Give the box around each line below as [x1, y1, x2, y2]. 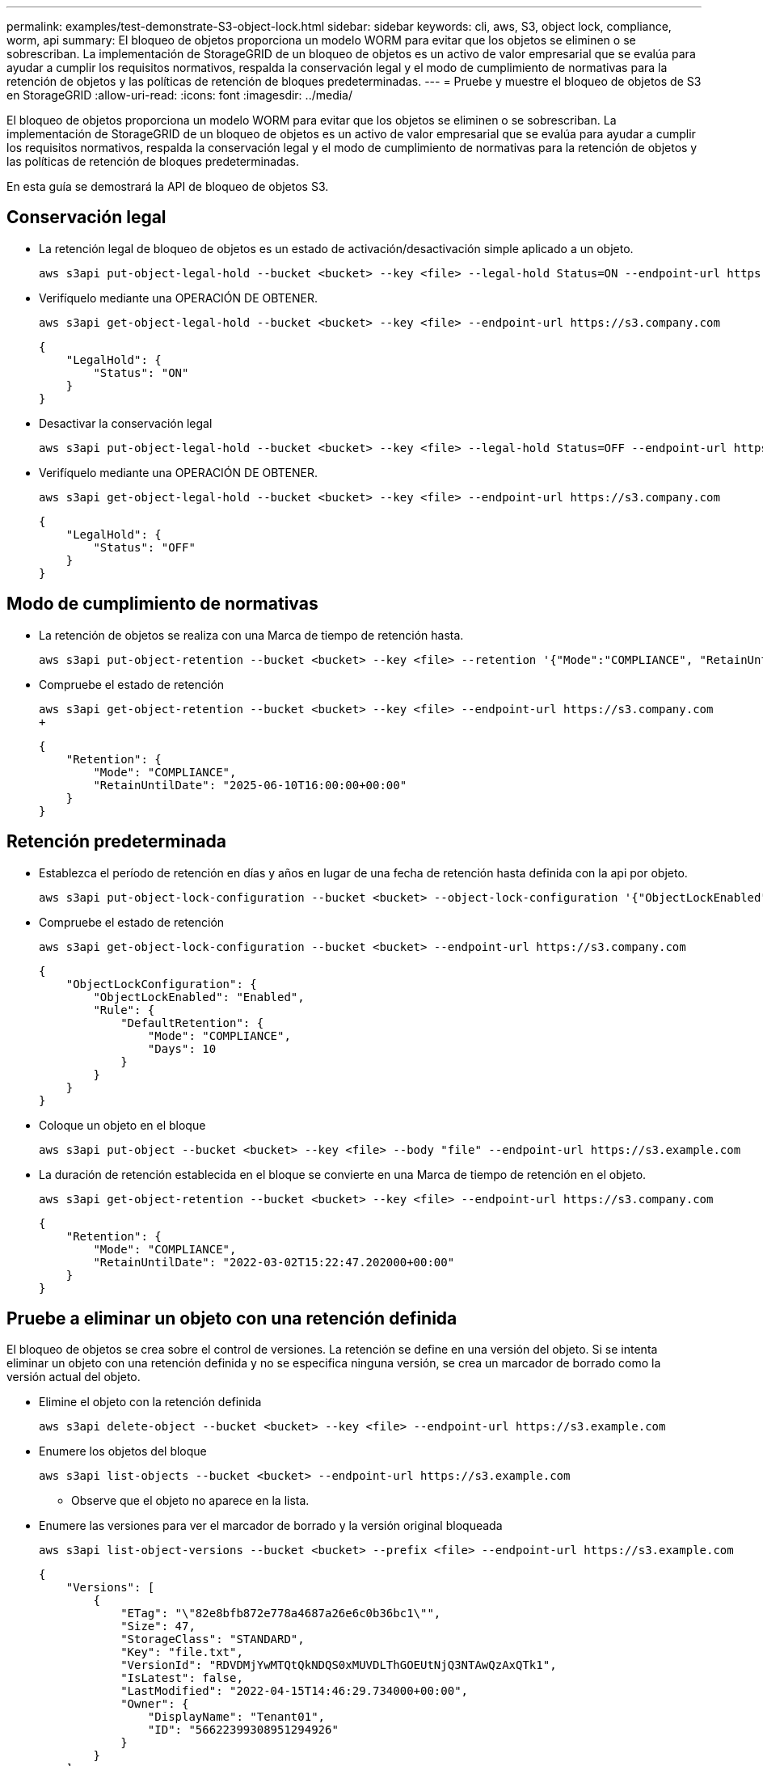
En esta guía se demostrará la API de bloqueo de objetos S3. [6, 180, 329, 193]
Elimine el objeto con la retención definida [39, 1395, 262, 1409]
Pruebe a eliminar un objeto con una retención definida [6, 1308, 457, 1329]
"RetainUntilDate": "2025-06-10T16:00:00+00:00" [93, 778, 407, 792]
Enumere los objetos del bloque [39, 1444, 207, 1459]
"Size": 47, [120, 1620, 196, 1633]
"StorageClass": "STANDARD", [120, 1633, 305, 1646]
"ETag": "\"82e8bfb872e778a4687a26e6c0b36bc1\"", [120, 1607, 441, 1620]
